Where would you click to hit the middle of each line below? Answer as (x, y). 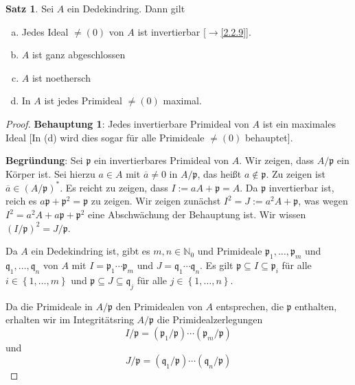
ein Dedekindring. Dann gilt (126, 8)
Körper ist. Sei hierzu (50, 173)
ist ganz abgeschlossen (79, 55)
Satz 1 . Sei (30, 8)
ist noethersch (61, 77)
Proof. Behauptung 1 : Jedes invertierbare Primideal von (127, 123)
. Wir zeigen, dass (276, 160)
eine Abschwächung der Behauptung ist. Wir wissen (197, 214)
